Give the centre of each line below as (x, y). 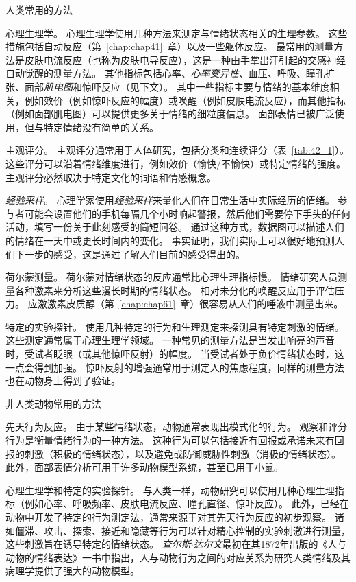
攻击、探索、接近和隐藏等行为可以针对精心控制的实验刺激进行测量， (197, 530)
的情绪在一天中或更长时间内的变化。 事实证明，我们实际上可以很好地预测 (170, 240)
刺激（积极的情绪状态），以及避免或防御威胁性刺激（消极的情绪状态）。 (182, 453)
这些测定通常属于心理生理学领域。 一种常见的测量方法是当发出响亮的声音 (170, 340)
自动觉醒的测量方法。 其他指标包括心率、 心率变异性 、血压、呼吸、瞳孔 (165, 73)
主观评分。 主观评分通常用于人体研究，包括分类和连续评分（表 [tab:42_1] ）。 (178, 150)
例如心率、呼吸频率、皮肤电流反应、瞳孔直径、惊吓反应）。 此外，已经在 (187, 503)
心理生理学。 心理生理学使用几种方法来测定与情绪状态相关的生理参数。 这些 (177, 33)
